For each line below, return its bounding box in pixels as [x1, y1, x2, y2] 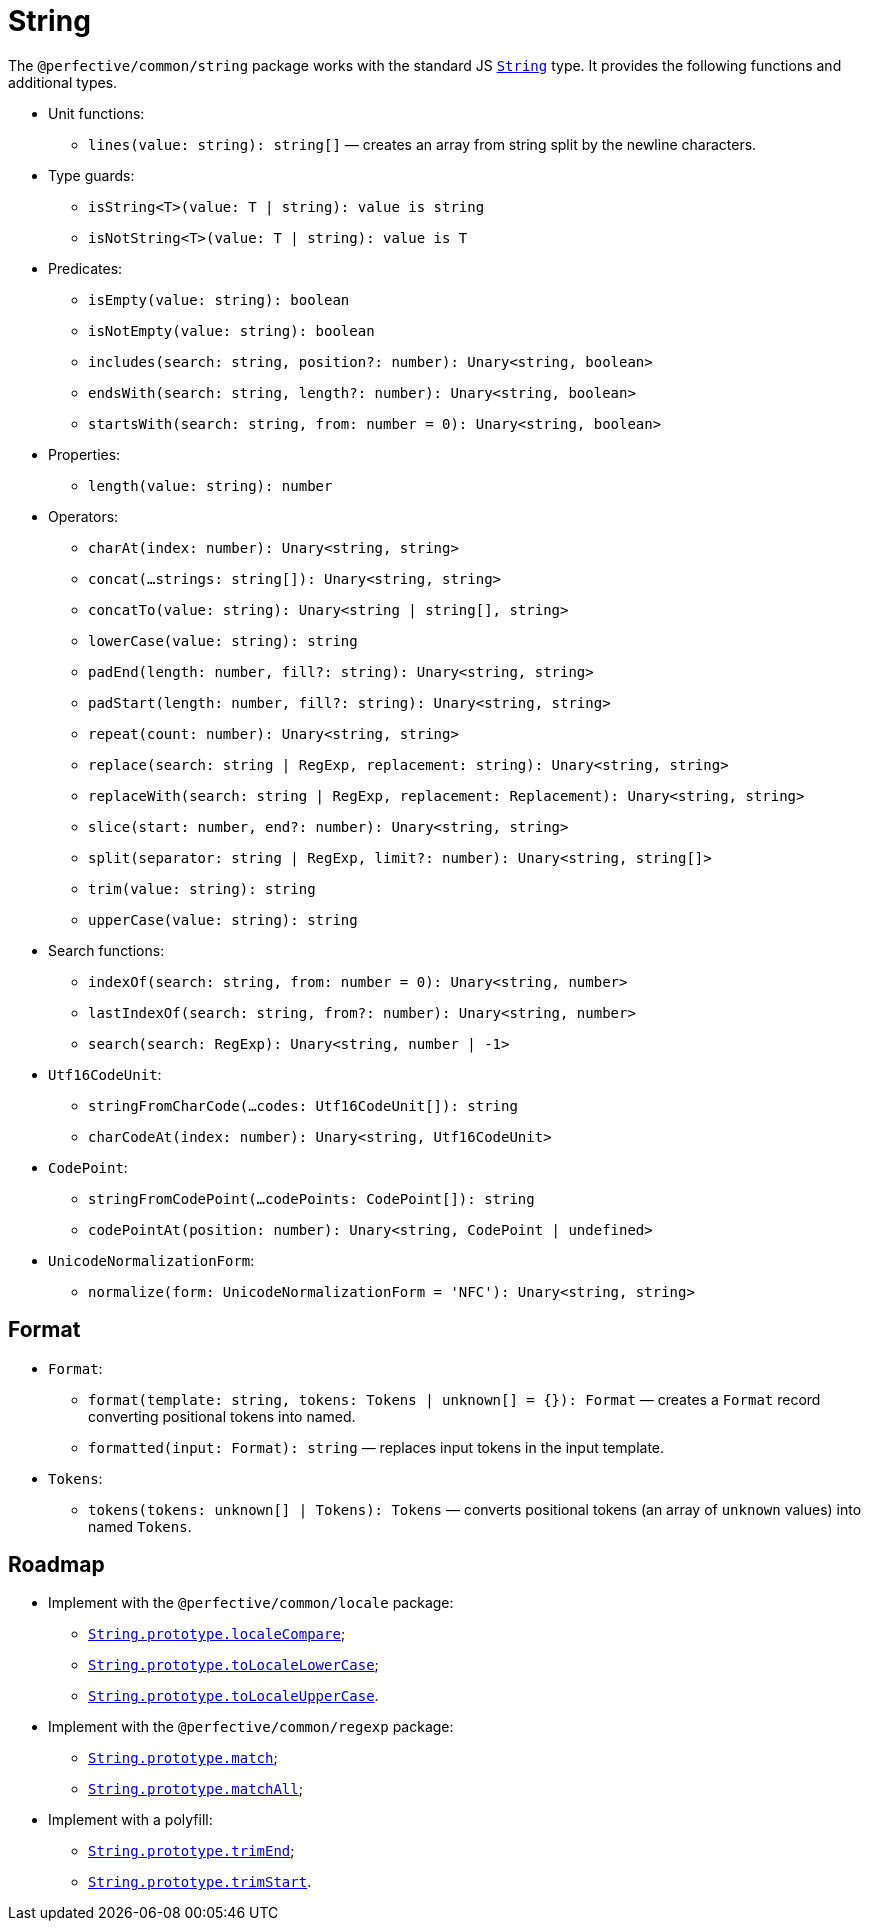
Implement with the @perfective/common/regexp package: [48, 1718, 454, 1736]
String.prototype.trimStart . [88, 1873, 312, 1891]
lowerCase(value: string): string [88, 632, 358, 649]
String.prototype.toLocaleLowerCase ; [88, 1656, 379, 1674]
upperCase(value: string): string [88, 911, 358, 928]
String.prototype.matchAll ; [88, 1780, 303, 1798]
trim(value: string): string [88, 880, 316, 897]
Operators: [48, 507, 119, 525]
